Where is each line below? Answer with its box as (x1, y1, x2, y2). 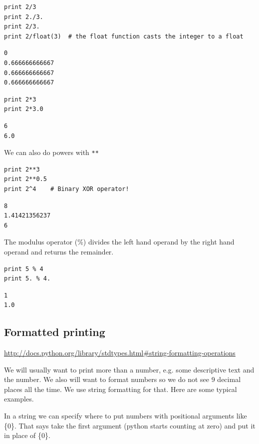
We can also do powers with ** (4, 147, 99, 157)
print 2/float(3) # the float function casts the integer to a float (4, 32, 244, 40)
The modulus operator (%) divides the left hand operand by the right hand (4, 236, 235, 247)
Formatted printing (4, 324, 105, 339)
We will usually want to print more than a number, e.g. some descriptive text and (4, 364, 255, 374)
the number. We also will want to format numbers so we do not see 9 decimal (4, 374, 241, 384)
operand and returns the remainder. (4, 246, 114, 256)
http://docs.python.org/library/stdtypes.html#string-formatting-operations (4, 347, 236, 358)
